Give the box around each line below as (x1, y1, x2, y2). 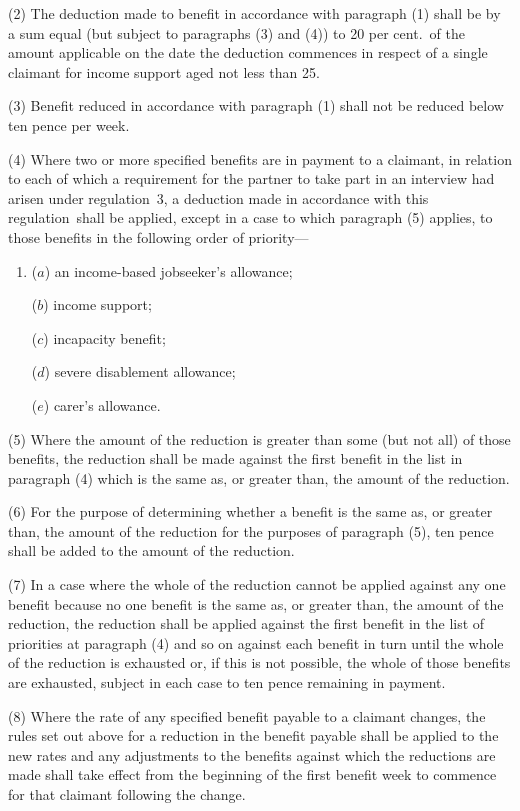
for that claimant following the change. (8, 784, 246, 804)
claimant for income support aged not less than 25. (8, 61, 320, 82)
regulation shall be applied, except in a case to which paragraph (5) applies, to (8, 207, 493, 228)
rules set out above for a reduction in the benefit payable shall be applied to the (8, 725, 499, 746)
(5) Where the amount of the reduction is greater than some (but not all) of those (8, 428, 511, 449)
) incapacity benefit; (43, 327, 166, 348)
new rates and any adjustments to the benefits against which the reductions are (8, 744, 496, 765)
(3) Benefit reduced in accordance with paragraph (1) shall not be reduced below (8, 95, 504, 116)
